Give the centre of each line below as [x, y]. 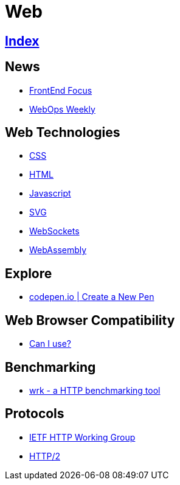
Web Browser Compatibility [90, 320]
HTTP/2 [45, 456]
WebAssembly [58, 250]
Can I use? [50, 344]
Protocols [35, 414]
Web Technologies [63, 133]
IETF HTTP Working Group [82, 437]
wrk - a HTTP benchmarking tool [95, 390]
